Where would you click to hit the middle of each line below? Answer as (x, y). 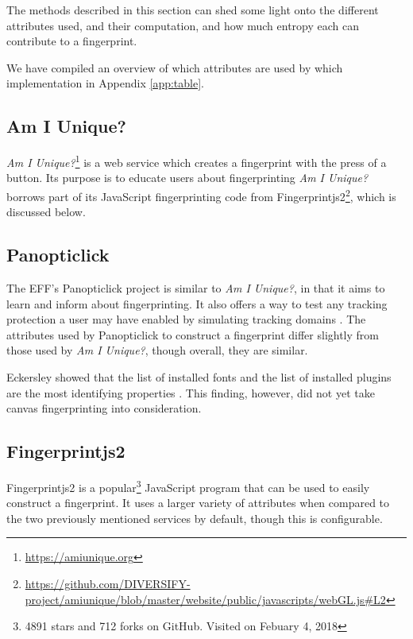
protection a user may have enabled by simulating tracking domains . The (186, 319)
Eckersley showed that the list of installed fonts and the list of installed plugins (199, 377)
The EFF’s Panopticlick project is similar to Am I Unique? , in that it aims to (196, 288)
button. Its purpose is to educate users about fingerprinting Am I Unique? (187, 178)
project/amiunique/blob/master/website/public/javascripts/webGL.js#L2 (205, 599)
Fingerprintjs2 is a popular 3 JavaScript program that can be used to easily (188, 486)
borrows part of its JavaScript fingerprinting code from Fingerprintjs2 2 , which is (201, 195)
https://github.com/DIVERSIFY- (108, 584)
